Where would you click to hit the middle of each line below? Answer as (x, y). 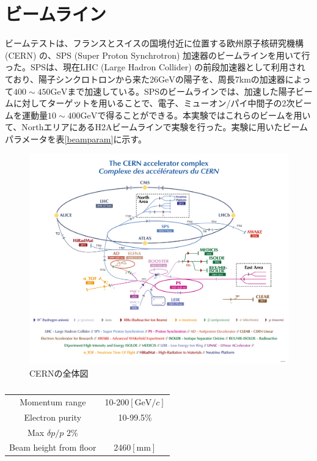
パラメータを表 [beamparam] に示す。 (76, 138)
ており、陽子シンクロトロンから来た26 (82, 79)
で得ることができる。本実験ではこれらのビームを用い (204, 115)
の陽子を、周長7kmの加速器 (230, 79)
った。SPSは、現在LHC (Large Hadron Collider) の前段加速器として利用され (155, 67)
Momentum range (53, 401)
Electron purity (53, 417)
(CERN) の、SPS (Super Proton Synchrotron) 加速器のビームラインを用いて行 (158, 55)
